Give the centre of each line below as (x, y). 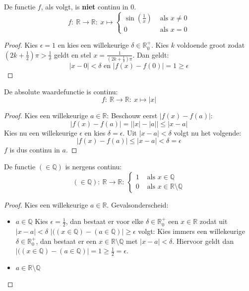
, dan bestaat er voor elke (105, 221)
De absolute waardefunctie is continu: (61, 91)
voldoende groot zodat (211, 45)
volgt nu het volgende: (208, 132)
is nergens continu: (93, 167)
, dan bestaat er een (66, 241)
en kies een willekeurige (93, 45)
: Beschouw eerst (132, 115)
